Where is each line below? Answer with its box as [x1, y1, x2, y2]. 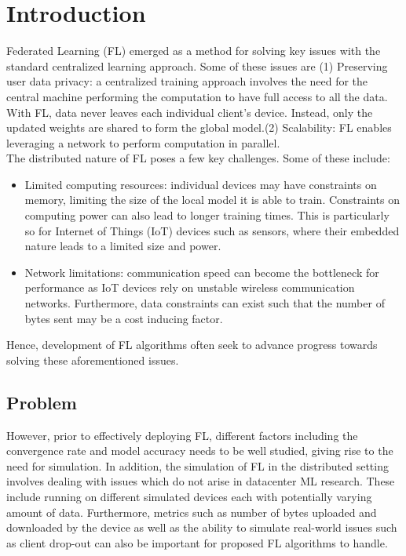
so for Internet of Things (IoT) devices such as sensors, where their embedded [24, 222, 400, 238]
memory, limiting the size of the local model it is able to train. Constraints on [24, 191, 400, 208]
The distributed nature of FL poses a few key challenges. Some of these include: [6, 150, 390, 166]
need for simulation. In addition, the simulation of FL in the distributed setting [6, 457, 389, 474]
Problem [6, 390, 77, 414]
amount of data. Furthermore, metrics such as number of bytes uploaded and [6, 503, 377, 520]
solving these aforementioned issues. [6, 351, 179, 368]
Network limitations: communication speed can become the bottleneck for [24, 263, 379, 280]
